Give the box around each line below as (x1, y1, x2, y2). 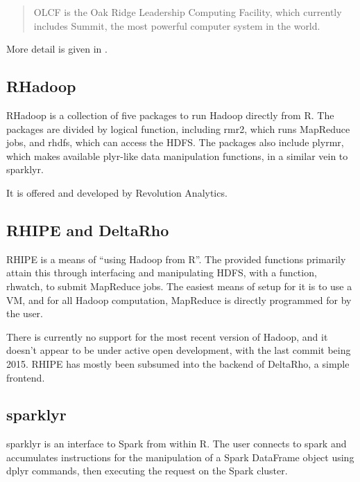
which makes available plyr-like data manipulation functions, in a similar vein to (6, 148, 348, 163)
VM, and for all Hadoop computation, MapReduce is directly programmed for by (6, 292, 352, 307)
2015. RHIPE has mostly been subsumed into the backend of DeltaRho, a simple (6, 356, 350, 371)
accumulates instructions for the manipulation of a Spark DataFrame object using (6, 449, 354, 464)
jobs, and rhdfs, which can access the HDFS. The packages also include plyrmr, (6, 135, 344, 150)
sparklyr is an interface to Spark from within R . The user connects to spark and (6, 436, 347, 451)
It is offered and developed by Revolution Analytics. (6, 185, 228, 199)
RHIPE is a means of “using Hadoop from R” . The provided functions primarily (6, 251, 346, 266)
